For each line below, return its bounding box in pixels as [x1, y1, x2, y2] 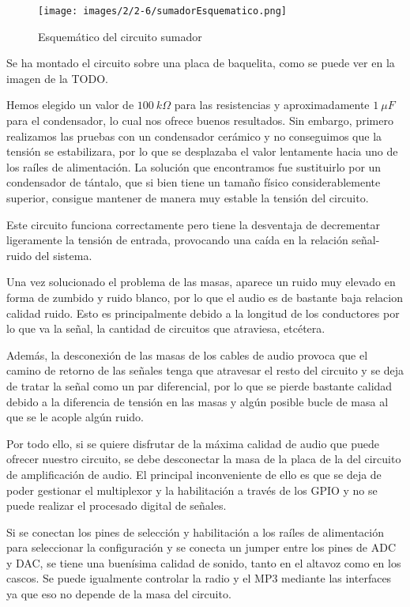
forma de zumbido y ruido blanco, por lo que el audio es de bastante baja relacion [6, 288, 403, 305]
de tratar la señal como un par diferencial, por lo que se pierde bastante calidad [6, 377, 393, 394]
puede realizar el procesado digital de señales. [6, 497, 227, 514]
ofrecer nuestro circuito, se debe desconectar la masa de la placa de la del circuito [6, 451, 401, 467]
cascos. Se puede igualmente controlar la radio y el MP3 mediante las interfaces [6, 570, 392, 586]
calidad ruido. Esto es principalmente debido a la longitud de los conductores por [6, 304, 400, 321]
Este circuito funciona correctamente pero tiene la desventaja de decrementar [6, 216, 381, 232]
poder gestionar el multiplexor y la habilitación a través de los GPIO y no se [6, 481, 378, 498]
